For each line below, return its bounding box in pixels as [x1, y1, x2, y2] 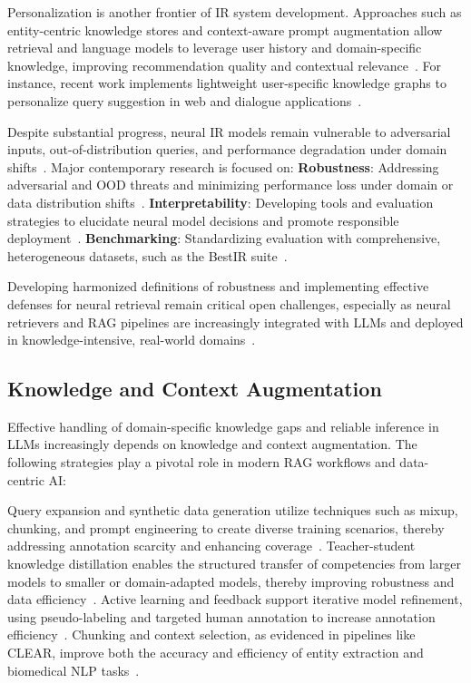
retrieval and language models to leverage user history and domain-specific [7, 38, 422, 57]
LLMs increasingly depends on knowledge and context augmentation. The [7, 434, 417, 454]
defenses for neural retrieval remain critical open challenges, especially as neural [7, 294, 451, 313]
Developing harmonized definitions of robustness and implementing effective [7, 277, 429, 296]
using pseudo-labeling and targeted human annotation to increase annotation [7, 607, 436, 626]
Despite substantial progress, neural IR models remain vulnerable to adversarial [7, 122, 451, 141]
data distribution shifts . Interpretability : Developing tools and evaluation [7, 192, 434, 211]
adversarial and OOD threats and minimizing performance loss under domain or [7, 175, 454, 194]
